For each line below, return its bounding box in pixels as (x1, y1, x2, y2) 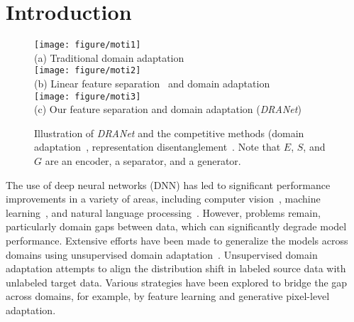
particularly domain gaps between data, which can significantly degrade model (6, 219, 347, 234)
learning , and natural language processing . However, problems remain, (6, 205, 321, 220)
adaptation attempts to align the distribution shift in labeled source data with (6, 261, 346, 276)
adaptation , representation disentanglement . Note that (34, 139, 281, 154)
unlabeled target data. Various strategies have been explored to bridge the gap (6, 274, 348, 289)
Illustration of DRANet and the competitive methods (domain (34, 125, 304, 140)
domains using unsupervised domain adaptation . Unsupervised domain (6, 247, 318, 262)
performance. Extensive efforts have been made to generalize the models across (6, 233, 348, 248)
